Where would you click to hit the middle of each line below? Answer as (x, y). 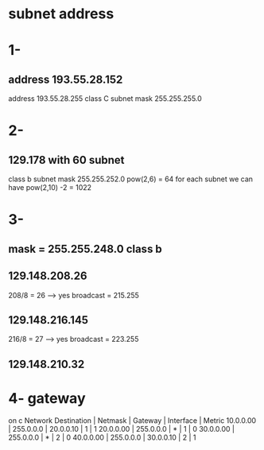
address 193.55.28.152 (66, 79)
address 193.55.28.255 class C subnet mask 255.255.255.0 (105, 99)
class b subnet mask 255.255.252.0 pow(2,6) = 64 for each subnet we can (130, 179)
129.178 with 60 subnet (66, 160)
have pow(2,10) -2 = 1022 (50, 188)
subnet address (61, 14)
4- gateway (47, 398)
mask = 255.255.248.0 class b (85, 248)
